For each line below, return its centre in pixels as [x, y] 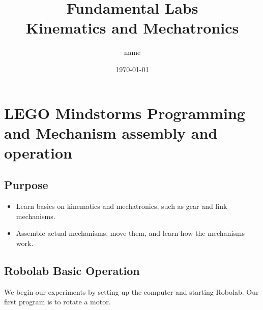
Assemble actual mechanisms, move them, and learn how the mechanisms [130, 233]
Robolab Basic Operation [72, 271]
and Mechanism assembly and [111, 132]
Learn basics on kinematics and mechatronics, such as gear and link [122, 206]
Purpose [26, 185]
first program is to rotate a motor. [57, 302]
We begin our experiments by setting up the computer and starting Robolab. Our [131, 291]
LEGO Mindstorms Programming [125, 113]
